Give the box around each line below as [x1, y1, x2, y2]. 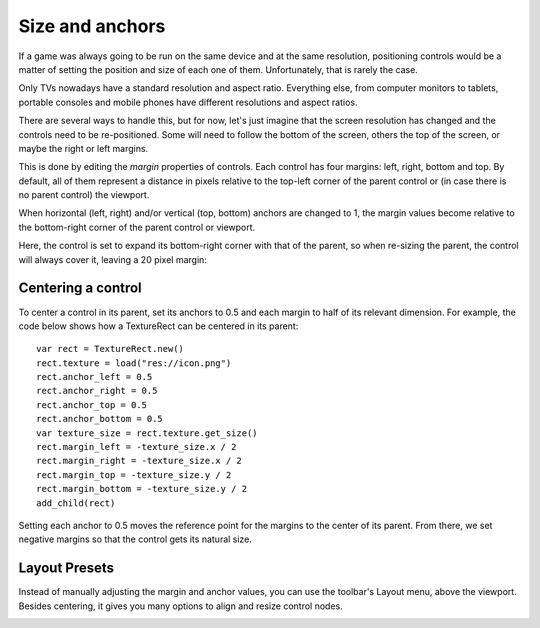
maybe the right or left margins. [18, 142, 149, 154]
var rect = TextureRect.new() [36, 343, 185, 355]
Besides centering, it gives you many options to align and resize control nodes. [18, 600, 344, 612]
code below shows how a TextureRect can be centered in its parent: [18, 320, 299, 332]
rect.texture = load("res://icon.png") [36, 357, 232, 369]
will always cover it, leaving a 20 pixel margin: [18, 253, 207, 265]
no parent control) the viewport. [18, 189, 150, 201]
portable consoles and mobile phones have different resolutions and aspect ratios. [18, 96, 358, 108]
